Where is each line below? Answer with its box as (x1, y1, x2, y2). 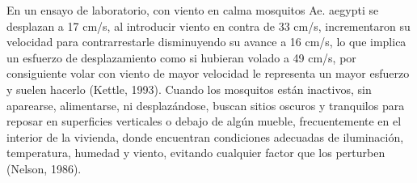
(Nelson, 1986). (6, 160, 82, 177)
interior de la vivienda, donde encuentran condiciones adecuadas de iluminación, (6, 128, 404, 145)
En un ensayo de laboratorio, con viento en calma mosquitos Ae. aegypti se (6, 2, 379, 18)
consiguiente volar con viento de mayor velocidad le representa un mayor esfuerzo (6, 65, 410, 82)
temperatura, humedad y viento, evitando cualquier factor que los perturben (6, 144, 385, 161)
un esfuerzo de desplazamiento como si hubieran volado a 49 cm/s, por (6, 49, 356, 66)
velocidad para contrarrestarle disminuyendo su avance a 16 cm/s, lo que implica (6, 33, 406, 50)
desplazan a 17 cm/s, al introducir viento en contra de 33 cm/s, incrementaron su (6, 17, 411, 34)
